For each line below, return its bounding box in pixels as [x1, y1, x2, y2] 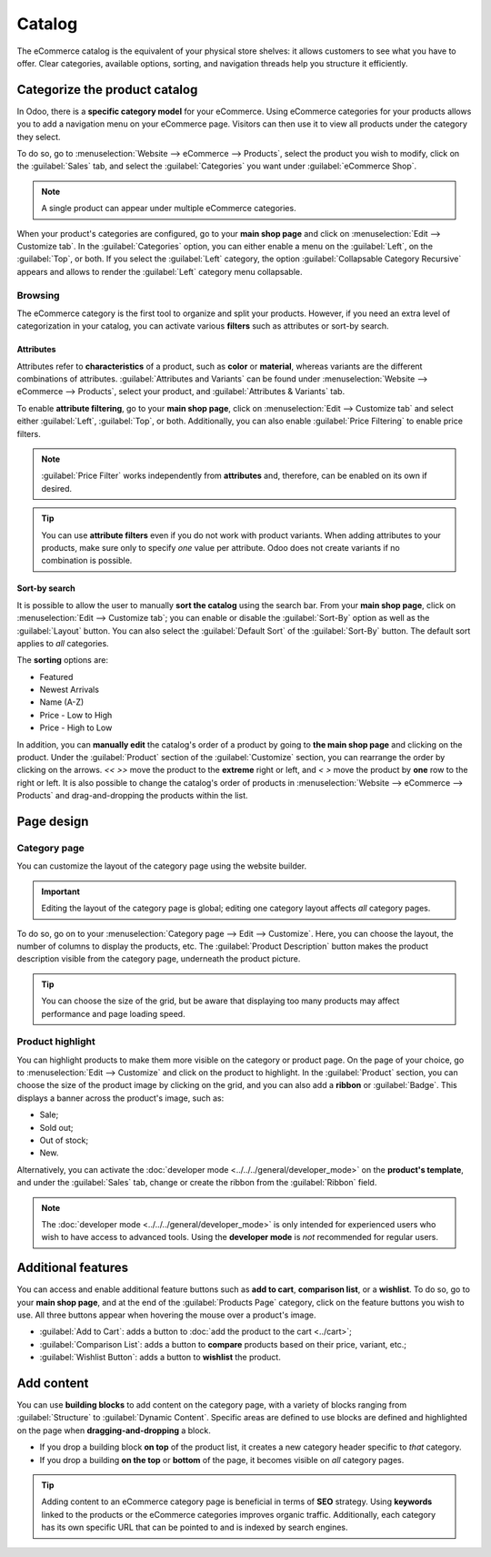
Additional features [16, 1260, 129, 1276]
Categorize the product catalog [16, 82, 198, 97]
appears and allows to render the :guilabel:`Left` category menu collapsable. [16, 266, 303, 277]
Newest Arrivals [39, 684, 100, 696]
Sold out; [39, 1122, 74, 1133]
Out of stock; [39, 1135, 89, 1145]
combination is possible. [41, 555, 133, 566]
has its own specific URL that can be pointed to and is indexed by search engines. [41, 1521, 348, 1533]
